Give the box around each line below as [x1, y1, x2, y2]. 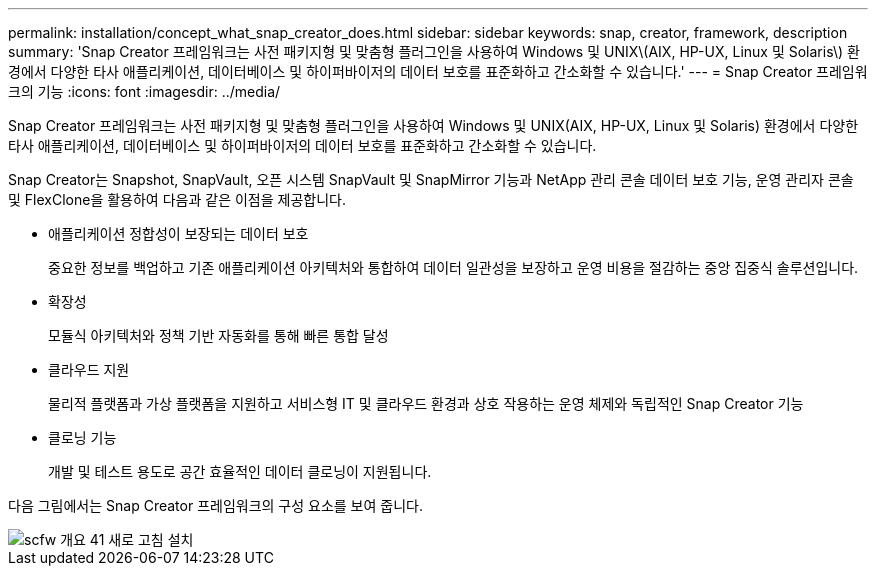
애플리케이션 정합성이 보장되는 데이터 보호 [48, 225, 309, 242]
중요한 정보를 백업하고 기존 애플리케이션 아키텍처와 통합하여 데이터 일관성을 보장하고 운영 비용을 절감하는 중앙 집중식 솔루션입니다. [48, 259, 859, 276]
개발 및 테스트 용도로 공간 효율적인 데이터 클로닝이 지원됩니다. [48, 463, 432, 480]
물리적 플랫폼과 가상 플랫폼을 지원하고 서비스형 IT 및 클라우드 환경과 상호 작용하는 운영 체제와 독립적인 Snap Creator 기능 [48, 395, 804, 412]
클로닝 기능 [48, 429, 117, 446]
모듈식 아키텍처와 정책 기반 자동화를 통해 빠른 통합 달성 [48, 327, 389, 344]
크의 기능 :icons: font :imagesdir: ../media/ [8, 83, 281, 100]
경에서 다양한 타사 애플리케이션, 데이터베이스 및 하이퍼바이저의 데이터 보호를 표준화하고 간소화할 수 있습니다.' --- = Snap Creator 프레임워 [8, 63, 868, 80]
